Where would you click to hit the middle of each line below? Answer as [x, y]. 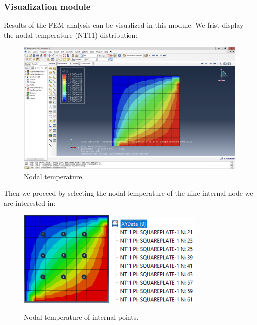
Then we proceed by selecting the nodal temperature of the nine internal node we [128, 193]
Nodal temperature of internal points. [81, 316]
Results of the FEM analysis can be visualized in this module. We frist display [124, 25]
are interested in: [30, 203]
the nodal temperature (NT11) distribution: [71, 35]
